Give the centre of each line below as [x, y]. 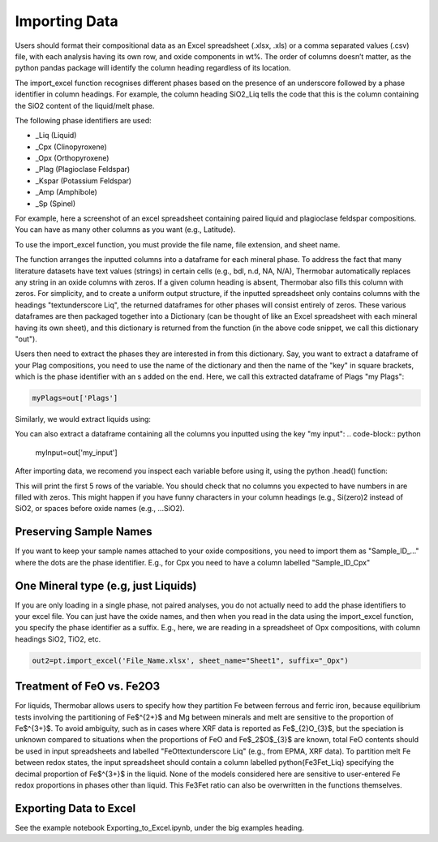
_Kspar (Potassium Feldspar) [84, 180]
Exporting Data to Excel [75, 808]
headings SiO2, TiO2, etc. [58, 639]
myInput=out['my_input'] [76, 452]
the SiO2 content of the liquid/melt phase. [85, 105]
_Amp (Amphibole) [66, 192]
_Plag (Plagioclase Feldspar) [83, 170]
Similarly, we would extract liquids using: [83, 419]
